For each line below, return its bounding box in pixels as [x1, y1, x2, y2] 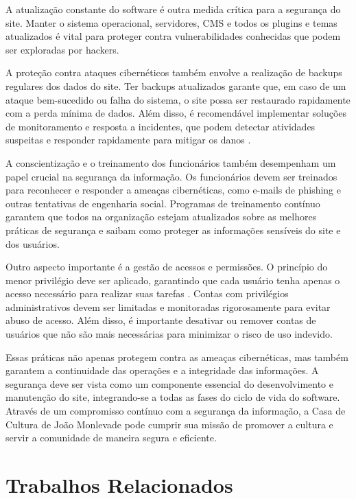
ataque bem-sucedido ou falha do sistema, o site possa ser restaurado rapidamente [5, 92, 351, 106]
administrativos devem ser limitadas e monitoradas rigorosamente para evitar [5, 299, 331, 314]
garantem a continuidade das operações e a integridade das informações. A [5, 363, 319, 378]
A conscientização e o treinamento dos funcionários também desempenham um [5, 155, 336, 170]
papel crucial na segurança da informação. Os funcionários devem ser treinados [5, 169, 337, 183]
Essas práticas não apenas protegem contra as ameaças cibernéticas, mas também [5, 349, 348, 364]
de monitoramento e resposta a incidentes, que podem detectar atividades [5, 119, 316, 133]
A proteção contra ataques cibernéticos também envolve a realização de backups [5, 65, 342, 80]
